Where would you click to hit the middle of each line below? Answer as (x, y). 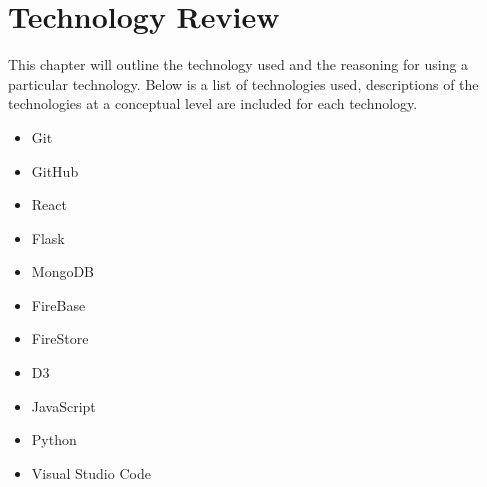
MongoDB (63, 271)
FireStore (60, 338)
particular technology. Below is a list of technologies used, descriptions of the (243, 83)
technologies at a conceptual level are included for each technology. (213, 103)
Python (54, 439)
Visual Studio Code (91, 472)
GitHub (55, 170)
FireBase (58, 304)
